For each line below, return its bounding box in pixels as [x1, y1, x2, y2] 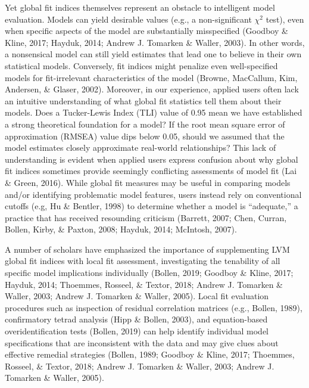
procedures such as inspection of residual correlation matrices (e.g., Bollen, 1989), [5, 301, 302, 313]
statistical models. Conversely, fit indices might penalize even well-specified [5, 59, 278, 72]
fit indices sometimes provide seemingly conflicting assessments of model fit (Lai [5, 164, 297, 177]
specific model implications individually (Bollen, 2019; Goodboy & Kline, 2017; [5, 266, 294, 279]
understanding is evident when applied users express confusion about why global [5, 153, 298, 165]
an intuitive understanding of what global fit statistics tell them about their [5, 94, 282, 107]
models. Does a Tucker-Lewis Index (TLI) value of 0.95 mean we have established [5, 106, 302, 119]
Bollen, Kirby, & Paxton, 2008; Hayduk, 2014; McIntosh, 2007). [5, 223, 237, 235]
